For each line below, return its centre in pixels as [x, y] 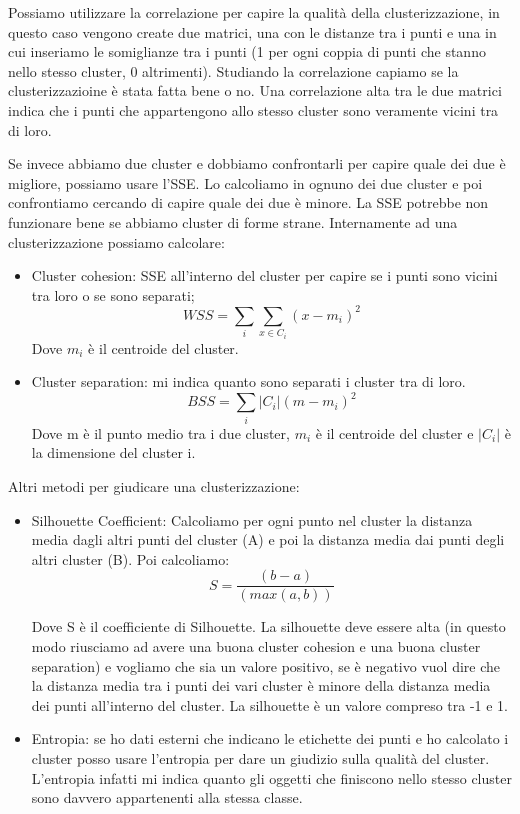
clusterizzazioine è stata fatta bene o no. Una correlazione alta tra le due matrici [255, 90]
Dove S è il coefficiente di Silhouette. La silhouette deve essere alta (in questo [268, 626]
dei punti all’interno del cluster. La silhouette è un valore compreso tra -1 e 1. [270, 704]
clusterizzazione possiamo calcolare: [116, 241]
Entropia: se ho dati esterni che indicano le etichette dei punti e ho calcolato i [270, 738]
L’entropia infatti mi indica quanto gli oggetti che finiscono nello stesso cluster [271, 777]
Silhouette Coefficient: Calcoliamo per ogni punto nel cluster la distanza [252, 519]
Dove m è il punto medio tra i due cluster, [160, 432]
